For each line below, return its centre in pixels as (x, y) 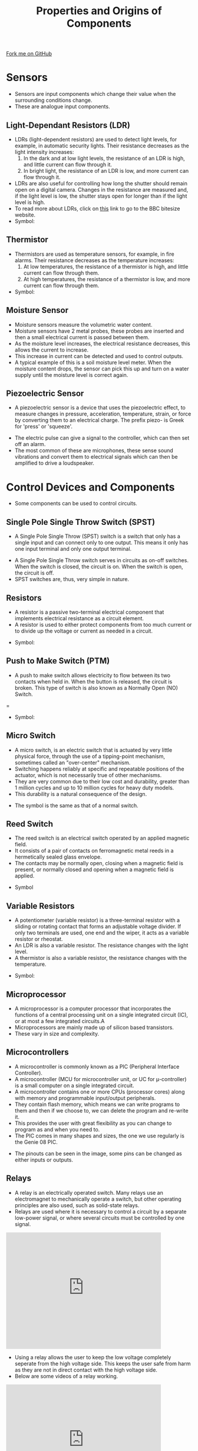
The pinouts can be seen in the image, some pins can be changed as (98, 1153)
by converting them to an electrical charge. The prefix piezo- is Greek (99, 420)
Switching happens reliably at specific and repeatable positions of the (99, 769)
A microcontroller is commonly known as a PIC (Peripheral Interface (97, 1066)
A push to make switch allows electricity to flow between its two (93, 675)
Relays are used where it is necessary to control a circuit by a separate (100, 1211)
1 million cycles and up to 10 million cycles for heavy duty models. (94, 788)
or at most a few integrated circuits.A (60, 1021)
